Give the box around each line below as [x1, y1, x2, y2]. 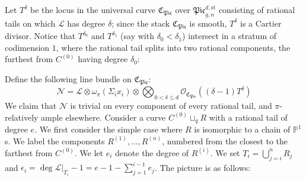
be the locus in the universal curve [30, 4, 156, 15]
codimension [5, 41, 50, 53]
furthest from [5, 53, 53, 65]
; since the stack [111, 17, 170, 29]
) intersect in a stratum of [182, 30, 276, 42]
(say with [120, 30, 154, 42]
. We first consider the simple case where [34, 123, 183, 135]
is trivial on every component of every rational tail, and [70, 99, 272, 112]
